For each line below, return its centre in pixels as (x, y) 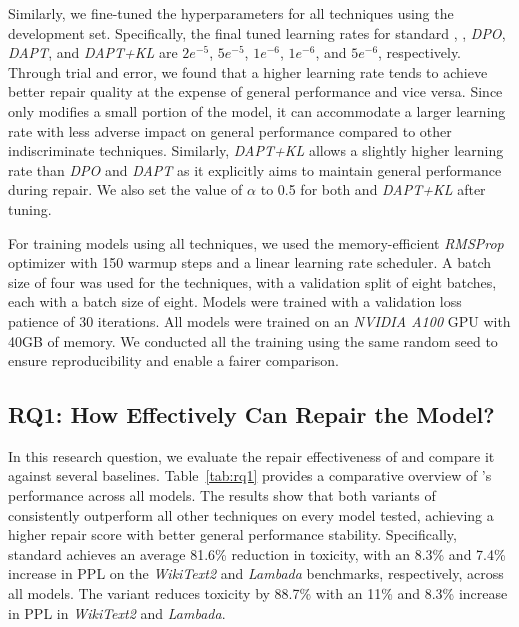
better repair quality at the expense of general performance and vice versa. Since (255, 91)
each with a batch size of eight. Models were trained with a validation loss (235, 301)
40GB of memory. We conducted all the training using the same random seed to (253, 340)
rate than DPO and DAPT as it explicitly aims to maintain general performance (255, 169)
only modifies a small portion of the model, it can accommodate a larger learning (257, 110)
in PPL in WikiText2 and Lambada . (117, 612)
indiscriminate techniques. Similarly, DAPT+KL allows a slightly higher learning (256, 150)
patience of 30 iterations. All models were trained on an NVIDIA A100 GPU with (259, 320)
